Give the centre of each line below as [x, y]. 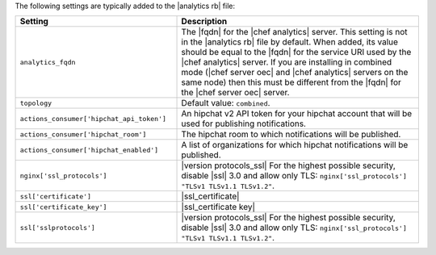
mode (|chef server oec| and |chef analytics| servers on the [295, 73]
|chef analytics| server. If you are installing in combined [287, 62]
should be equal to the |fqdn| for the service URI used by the [296, 52]
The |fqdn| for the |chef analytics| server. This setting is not [294, 32]
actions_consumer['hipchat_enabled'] [89, 150]
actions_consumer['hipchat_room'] [83, 134]
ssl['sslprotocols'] [58, 227]
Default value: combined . [226, 103]
